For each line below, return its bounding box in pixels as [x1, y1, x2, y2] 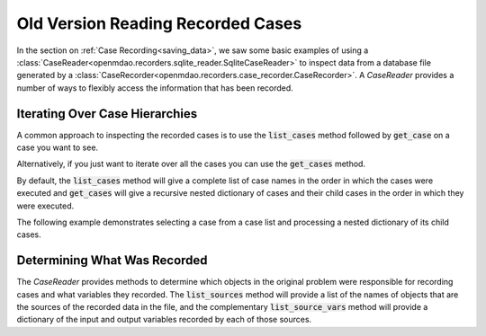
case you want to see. [16, 142, 99, 153]
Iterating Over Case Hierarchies [16, 106, 198, 121]
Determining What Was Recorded [16, 252, 208, 269]
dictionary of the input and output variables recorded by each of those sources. [16, 314, 312, 325]
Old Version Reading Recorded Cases [16, 13, 302, 33]
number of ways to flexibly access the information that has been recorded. [16, 82, 294, 93]
